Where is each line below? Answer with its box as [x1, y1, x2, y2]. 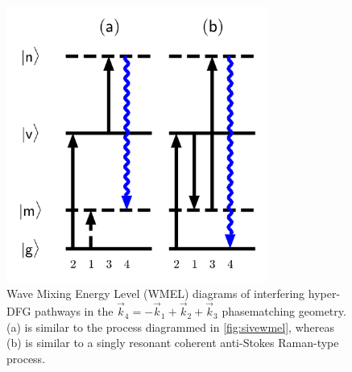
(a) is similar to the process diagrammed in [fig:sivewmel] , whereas [6, 318, 334, 335]
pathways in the [35, 303, 114, 320]
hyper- [308, 285, 341, 302]
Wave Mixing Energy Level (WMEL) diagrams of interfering [6, 285, 305, 302]
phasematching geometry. [222, 303, 346, 320]
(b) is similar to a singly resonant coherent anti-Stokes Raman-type [6, 334, 339, 351]
